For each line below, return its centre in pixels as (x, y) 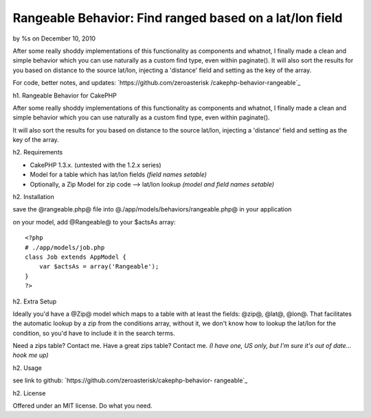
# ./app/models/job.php (65, 247)
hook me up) (31, 355)
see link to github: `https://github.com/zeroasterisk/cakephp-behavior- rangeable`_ (130, 380)
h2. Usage (27, 368)
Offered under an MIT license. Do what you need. (82, 406)
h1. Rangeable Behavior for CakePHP (65, 95)
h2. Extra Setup (35, 301)
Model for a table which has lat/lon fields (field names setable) (119, 174)
